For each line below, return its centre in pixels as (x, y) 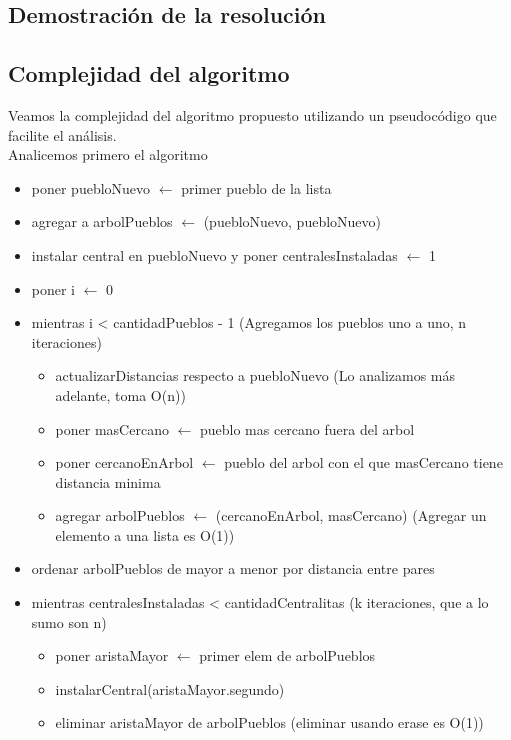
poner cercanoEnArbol (124, 462)
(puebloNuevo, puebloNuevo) (292, 221)
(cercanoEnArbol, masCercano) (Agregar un (351, 515)
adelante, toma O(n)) (120, 394)
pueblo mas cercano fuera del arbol (307, 428)
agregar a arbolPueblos (102, 221)
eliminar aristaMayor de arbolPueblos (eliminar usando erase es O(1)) (269, 722)
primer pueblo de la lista (256, 187)
